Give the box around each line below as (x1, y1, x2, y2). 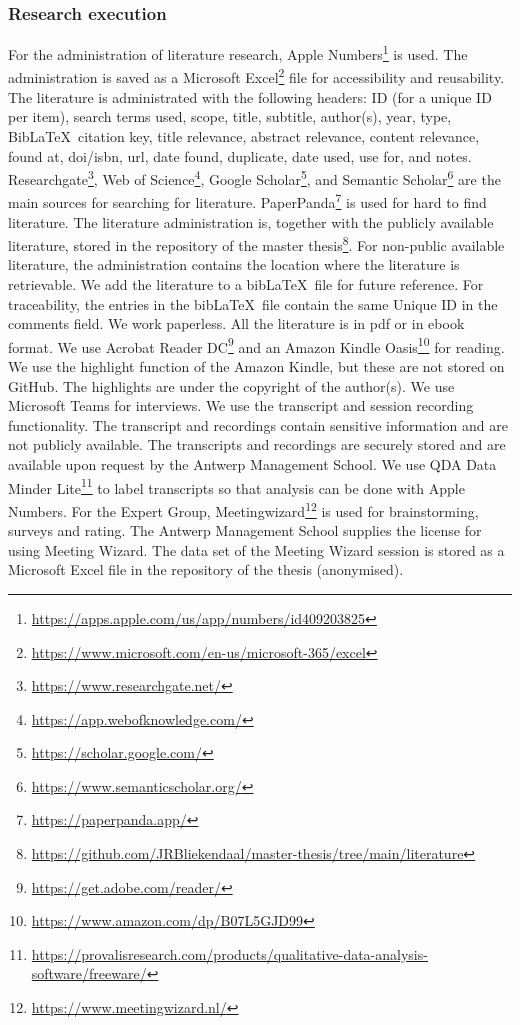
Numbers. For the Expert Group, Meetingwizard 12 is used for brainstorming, (8, 497, 479, 521)
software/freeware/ (31, 963, 147, 984)
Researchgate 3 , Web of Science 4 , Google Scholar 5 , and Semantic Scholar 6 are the (8, 166, 501, 189)
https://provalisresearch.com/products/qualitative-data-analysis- (31, 943, 428, 964)
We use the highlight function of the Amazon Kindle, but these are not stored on (8, 356, 505, 377)
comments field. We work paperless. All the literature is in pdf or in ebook (8, 313, 465, 334)
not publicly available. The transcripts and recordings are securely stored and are (8, 434, 506, 455)
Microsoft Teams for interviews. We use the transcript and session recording (8, 395, 474, 416)
